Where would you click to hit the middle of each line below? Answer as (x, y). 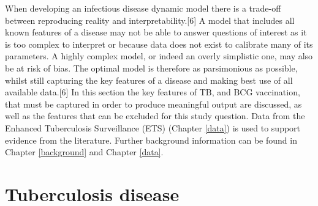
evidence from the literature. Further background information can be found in (151, 140)
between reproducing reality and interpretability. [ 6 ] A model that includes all (150, 20)
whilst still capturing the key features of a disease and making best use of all (149, 80)
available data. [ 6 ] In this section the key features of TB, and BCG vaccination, (153, 92)
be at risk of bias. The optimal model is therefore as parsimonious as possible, (151, 68)
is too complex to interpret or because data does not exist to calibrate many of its (159, 44)
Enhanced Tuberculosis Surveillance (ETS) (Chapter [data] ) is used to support (153, 127)
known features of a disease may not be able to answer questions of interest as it (156, 32)
